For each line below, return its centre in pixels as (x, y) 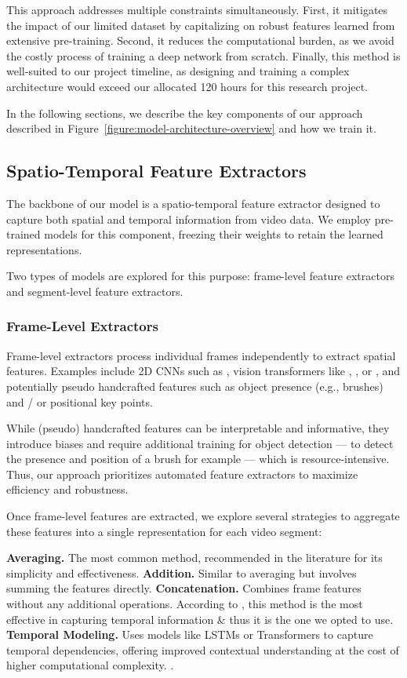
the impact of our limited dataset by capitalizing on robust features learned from (201, 25)
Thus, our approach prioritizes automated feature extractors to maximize (182, 474)
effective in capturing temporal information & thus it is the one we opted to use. (200, 619)
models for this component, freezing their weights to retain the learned (214, 234)
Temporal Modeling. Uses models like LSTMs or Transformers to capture (190, 634)
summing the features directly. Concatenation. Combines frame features (184, 588)
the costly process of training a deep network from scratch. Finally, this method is (203, 55)
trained (24, 234)
